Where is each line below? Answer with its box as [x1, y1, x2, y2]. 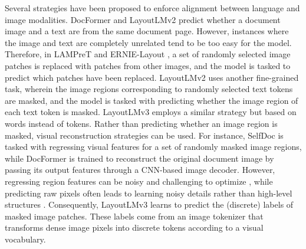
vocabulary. [5, 232, 46, 245]
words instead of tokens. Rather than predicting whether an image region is [5, 117, 278, 129]
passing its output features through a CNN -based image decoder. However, [5, 163, 275, 176]
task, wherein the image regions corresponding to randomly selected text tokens [5, 83, 293, 95]
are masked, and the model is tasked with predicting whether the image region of [5, 94, 298, 106]
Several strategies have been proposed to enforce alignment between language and [5, 2, 300, 14]
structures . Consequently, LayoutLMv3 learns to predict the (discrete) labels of [5, 198, 294, 211]
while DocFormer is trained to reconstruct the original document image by [5, 152, 274, 164]
